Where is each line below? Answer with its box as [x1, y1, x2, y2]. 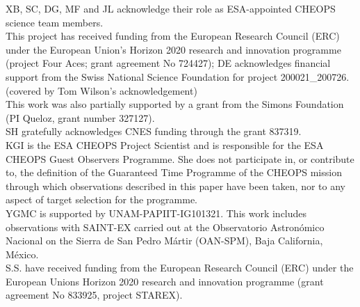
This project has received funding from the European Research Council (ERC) [6, 29, 340, 43]
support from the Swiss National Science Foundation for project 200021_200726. [6, 69, 350, 84]
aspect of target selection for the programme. [6, 192, 198, 207]
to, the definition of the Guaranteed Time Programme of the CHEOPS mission [6, 165, 342, 180]
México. [6, 246, 39, 261]
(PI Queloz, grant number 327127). [6, 110, 155, 125]
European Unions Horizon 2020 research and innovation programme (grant [6, 274, 324, 288]
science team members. [6, 15, 104, 29]
